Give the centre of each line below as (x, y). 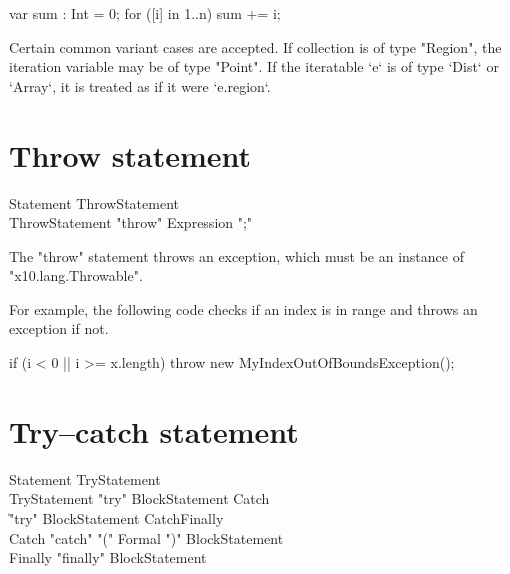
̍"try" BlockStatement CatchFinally (116, 517)
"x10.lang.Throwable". (76, 275)
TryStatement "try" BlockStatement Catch (139, 498)
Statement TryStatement (85, 478)
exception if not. (59, 328)
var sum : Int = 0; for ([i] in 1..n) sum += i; (145, 13)
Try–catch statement (154, 430)
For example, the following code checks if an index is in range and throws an (243, 308)
